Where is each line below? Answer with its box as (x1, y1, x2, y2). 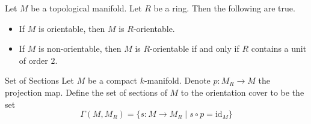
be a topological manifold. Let (31, 2, 142, 14)
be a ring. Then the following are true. (153, 2, 295, 14)
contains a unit (251, 42, 307, 55)
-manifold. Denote (144, 74, 211, 87)
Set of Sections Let (5, 74, 74, 87)
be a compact (87, 74, 137, 87)
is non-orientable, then (38, 42, 122, 55)
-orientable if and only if (150, 42, 239, 55)
